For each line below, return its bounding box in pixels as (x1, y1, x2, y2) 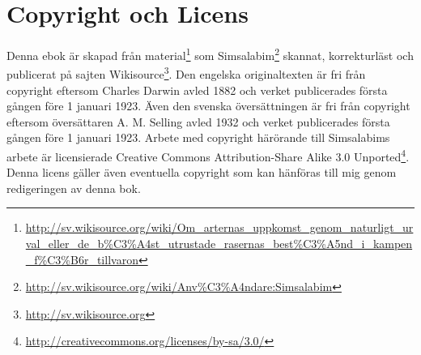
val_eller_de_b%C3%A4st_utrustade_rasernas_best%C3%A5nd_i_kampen (25, 235, 413, 252)
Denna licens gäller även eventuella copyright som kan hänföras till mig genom (6, 164, 397, 181)
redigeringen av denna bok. (6, 179, 141, 196)
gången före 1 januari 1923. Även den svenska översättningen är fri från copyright (6, 97, 410, 114)
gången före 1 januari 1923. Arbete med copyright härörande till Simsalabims (6, 129, 390, 146)
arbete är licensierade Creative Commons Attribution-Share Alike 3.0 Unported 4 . (6, 146, 410, 165)
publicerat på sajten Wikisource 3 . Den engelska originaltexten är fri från (6, 63, 366, 83)
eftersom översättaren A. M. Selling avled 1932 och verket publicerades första (6, 113, 390, 130)
